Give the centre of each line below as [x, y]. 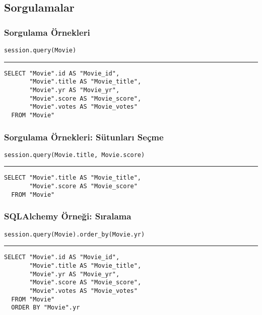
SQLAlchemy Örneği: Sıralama [68, 216]
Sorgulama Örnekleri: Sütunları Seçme [84, 137]
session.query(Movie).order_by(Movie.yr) [75, 234]
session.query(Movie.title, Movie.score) [75, 155]
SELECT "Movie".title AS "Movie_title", [73, 178]
